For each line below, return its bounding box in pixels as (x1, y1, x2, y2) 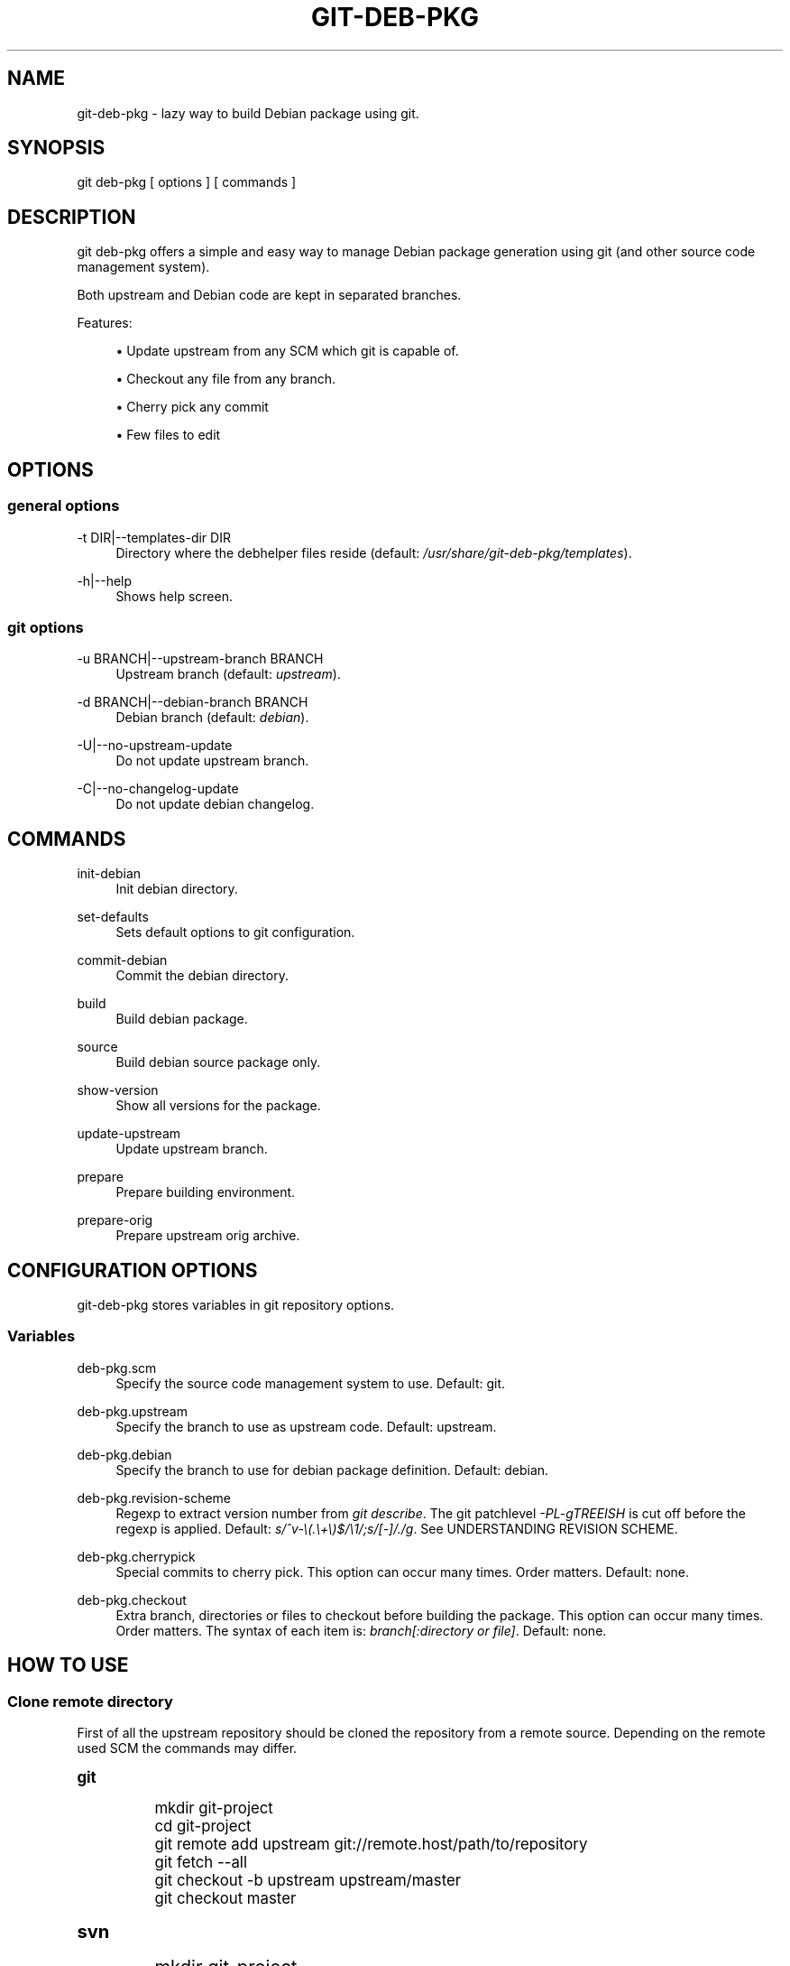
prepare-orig (77, 1212, 153, 1229)
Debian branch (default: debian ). (115, 709, 309, 726)
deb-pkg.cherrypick (77, 1548, 196, 1564)
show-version (77, 1082, 159, 1099)
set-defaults (77, 909, 149, 925)
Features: (77, 315, 133, 331)
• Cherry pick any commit (115, 399, 269, 415)
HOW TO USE (7, 1654, 129, 1677)
